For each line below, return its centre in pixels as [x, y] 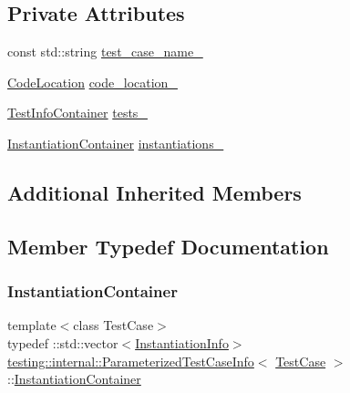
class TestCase [113, 325]
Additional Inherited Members [154, 192]
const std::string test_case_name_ [105, 52]
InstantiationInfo [182, 342]
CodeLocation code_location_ [93, 82]
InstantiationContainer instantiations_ [116, 143]
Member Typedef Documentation [168, 246]
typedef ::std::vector [63, 342]
